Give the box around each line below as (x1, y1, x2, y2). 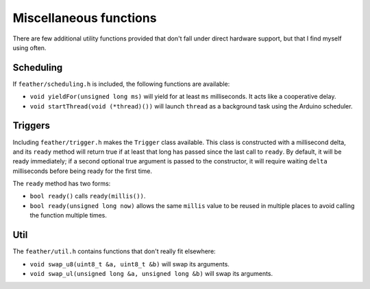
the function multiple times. (29, 211, 108, 220)
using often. (12, 43, 47, 51)
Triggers (12, 120, 51, 132)
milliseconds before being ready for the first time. (12, 167, 153, 175)
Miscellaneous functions (12, 10, 157, 25)
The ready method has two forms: (12, 179, 111, 188)
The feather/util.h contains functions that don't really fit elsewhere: (12, 247, 216, 255)
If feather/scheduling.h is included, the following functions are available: (12, 80, 230, 88)
